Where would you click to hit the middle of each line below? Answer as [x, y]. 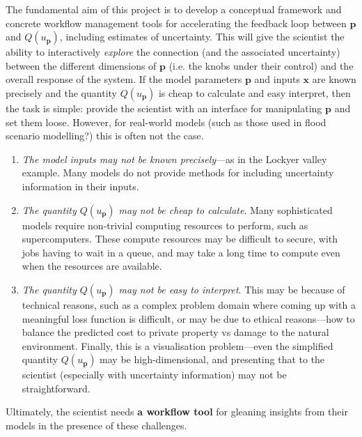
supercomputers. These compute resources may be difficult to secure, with [180, 239]
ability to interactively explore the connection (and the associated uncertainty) [173, 52]
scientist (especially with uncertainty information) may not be [154, 375]
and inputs [277, 79]
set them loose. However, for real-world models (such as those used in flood [166, 122]
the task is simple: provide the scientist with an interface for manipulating [164, 108]
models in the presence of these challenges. [96, 426]
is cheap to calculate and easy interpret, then [254, 92]
